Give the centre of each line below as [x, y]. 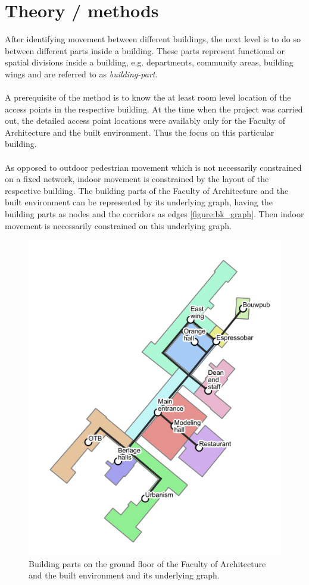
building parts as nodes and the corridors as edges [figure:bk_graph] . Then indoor [154, 214]
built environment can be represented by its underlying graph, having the [139, 202]
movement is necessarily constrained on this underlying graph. [118, 225]
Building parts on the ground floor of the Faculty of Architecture [147, 563]
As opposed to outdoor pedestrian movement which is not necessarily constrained [153, 167]
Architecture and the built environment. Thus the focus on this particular [140, 132]
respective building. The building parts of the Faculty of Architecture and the [147, 190]
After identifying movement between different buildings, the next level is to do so [153, 39]
